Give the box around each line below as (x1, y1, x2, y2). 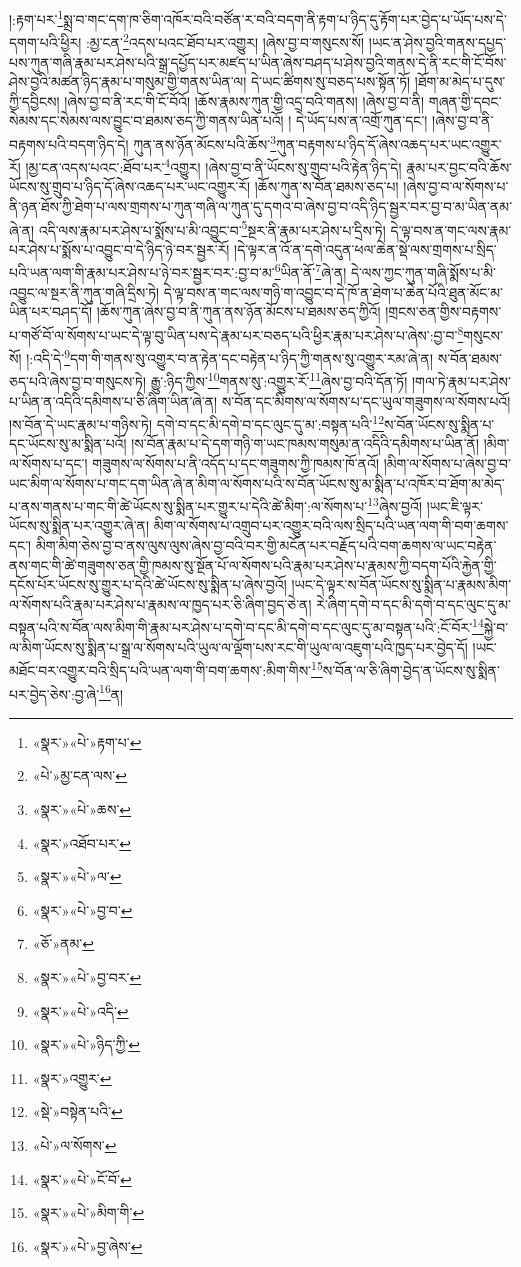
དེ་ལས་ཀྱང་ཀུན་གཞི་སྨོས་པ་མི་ (350, 262, 497, 283)
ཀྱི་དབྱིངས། (9, 90, 60, 111)
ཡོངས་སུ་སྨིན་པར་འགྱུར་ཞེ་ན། (9, 515, 150, 536)
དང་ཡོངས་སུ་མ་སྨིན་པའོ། (9, 433, 127, 454)
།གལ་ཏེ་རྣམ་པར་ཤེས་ (411, 371, 511, 391)
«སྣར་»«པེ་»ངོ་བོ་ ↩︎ (32, 1168, 132, 1189)
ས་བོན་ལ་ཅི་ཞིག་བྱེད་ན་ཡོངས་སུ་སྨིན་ (322, 659, 500, 680)
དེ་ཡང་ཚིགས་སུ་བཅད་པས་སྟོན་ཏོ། (251, 71, 411, 92)
